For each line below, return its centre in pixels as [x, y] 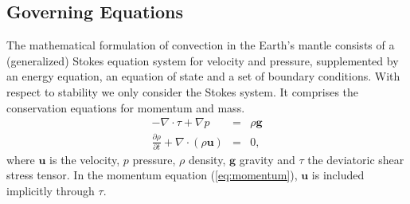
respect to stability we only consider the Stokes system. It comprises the [183, 91]
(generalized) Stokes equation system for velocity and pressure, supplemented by [203, 60]
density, [207, 159]
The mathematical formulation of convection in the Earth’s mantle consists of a [201, 45]
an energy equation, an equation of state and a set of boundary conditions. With [203, 76]
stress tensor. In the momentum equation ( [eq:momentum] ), [152, 175]
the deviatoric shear [356, 159]
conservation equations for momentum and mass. [126, 107]
